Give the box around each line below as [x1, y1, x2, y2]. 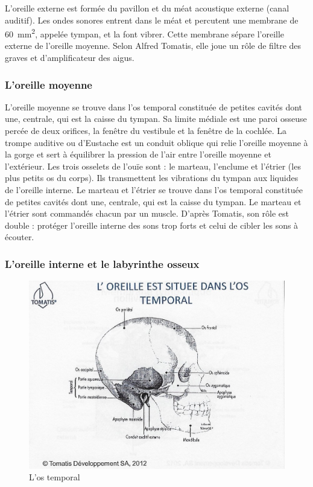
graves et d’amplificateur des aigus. [5, 51, 134, 64]
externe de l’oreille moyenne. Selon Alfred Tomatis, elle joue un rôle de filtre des [5, 39, 302, 52]
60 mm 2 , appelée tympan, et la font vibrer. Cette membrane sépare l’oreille [5, 26, 285, 40]
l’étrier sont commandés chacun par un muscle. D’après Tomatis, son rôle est [5, 207, 289, 220]
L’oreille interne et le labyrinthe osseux [5, 256, 200, 271]
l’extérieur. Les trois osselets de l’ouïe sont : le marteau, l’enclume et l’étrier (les [5, 159, 301, 172]
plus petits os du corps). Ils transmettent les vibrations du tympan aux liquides [5, 171, 299, 184]
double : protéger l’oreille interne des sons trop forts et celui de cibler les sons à [5, 218, 299, 231]
